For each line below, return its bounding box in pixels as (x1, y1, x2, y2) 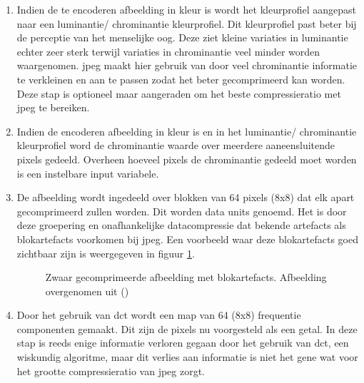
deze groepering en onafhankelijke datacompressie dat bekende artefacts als (16, 218, 346, 233)
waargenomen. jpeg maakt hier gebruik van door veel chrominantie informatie (16, 58, 358, 73)
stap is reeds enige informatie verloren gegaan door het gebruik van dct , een (16, 335, 349, 350)
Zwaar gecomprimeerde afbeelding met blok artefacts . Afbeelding (45, 270, 327, 285)
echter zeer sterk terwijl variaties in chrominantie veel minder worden (16, 44, 320, 58)
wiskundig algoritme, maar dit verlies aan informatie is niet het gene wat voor (16, 349, 358, 364)
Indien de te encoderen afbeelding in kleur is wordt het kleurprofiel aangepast (16, 2, 357, 16)
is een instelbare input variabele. (16, 165, 159, 180)
